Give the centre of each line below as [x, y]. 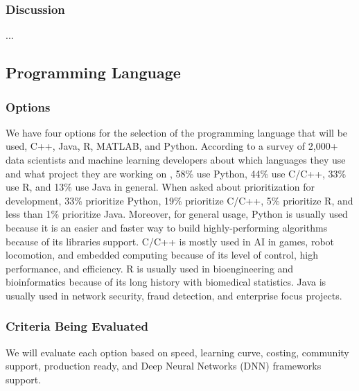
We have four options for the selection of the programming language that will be [177, 132]
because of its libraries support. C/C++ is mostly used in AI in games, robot [170, 241]
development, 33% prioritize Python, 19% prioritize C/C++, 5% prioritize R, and [179, 200]
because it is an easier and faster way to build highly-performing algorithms [167, 227]
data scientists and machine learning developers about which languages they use [176, 159]
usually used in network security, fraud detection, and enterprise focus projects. [174, 295]
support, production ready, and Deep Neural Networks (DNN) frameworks [164, 366]
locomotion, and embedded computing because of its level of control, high [162, 255]
